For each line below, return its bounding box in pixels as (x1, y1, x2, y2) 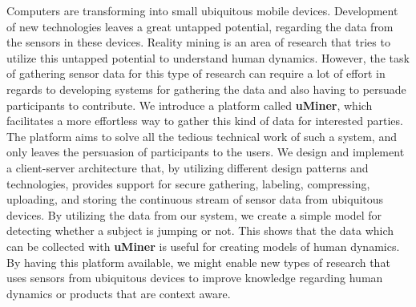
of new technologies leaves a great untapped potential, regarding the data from (6, 18, 394, 34)
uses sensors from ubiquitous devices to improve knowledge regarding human (6, 269, 383, 286)
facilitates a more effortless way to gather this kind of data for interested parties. (6, 112, 403, 129)
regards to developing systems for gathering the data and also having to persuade (6, 80, 406, 97)
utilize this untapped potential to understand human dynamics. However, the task (6, 49, 410, 66)
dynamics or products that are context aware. (6, 285, 231, 301)
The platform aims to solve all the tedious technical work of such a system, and (6, 127, 397, 144)
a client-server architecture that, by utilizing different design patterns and (6, 159, 369, 176)
